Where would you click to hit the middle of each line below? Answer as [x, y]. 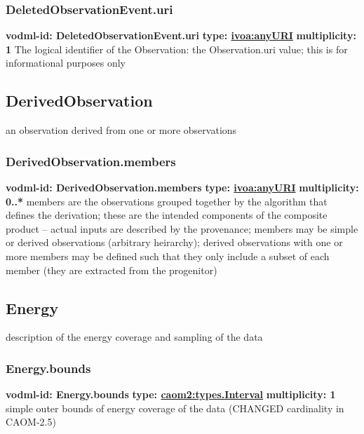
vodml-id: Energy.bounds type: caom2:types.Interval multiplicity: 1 [171, 394]
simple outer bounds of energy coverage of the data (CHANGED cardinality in [175, 408]
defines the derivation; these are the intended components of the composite [167, 215]
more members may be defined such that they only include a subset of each [168, 256]
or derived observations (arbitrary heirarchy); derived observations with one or [174, 242]
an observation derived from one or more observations [121, 130]
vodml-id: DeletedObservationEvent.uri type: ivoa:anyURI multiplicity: [181, 35]
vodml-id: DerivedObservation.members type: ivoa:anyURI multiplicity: [182, 188]
